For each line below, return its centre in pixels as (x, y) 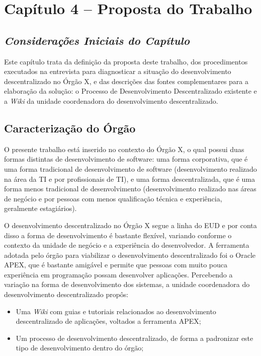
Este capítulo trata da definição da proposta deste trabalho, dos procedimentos (126, 61)
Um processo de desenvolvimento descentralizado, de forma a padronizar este (135, 338)
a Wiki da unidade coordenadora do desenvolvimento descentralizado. (111, 100)
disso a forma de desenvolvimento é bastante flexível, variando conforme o (118, 235)
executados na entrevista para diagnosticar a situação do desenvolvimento (118, 71)
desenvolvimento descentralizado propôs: (66, 294)
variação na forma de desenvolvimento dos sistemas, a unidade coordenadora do (127, 284)
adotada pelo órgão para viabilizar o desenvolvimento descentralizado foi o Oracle (130, 255)
